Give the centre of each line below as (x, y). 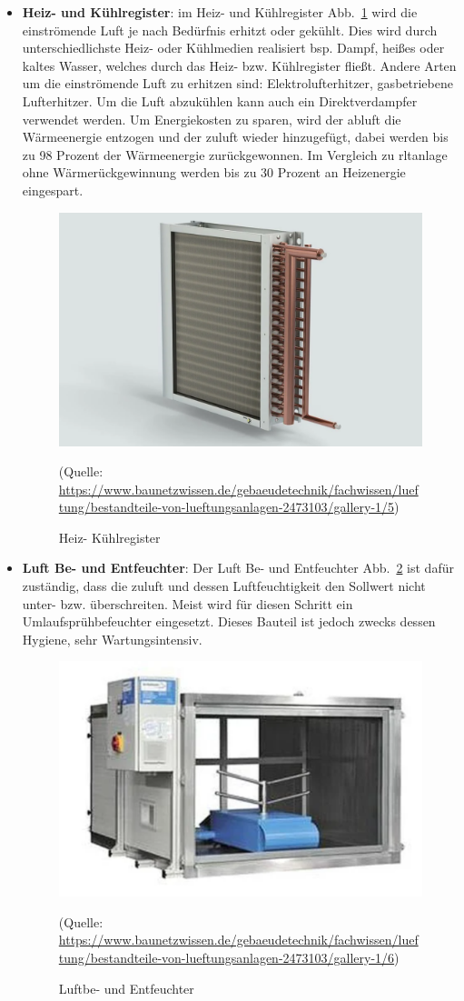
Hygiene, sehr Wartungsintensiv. (112, 639)
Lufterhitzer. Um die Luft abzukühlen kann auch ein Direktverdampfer (220, 100)
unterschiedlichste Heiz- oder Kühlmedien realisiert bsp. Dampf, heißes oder (233, 48)
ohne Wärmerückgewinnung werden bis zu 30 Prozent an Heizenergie (214, 172)
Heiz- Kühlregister (109, 537)
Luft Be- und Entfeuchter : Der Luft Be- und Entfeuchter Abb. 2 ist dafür (238, 568)
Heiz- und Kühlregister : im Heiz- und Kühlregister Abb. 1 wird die (220, 12)
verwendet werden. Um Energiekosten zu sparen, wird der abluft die (212, 119)
